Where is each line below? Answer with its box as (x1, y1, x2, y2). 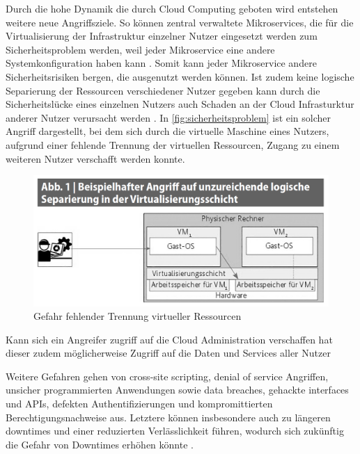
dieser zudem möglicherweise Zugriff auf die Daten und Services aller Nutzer (6, 346, 331, 360)
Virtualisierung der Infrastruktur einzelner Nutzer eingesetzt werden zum (6, 29, 318, 43)
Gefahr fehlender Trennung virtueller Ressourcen (33, 309, 242, 323)
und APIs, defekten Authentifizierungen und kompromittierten (6, 396, 273, 411)
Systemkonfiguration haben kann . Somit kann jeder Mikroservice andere (6, 56, 317, 70)
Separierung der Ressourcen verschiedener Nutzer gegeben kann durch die (6, 83, 320, 97)
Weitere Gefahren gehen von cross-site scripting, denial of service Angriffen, (6, 368, 329, 383)
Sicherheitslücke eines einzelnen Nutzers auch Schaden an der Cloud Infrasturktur (6, 97, 354, 111)
